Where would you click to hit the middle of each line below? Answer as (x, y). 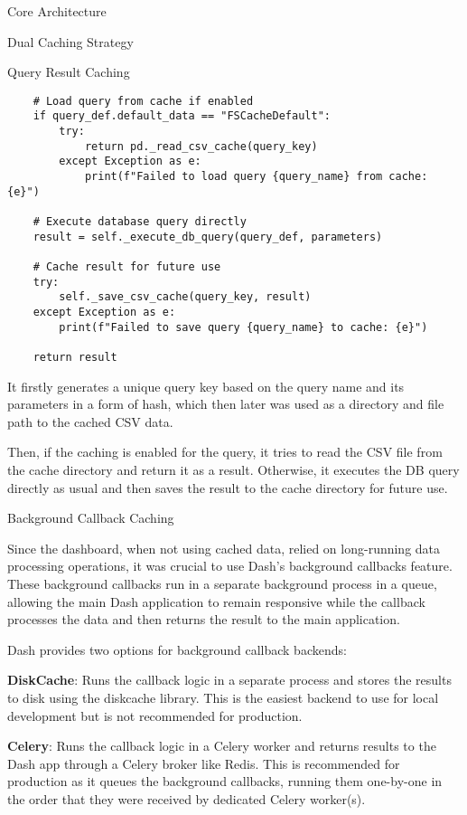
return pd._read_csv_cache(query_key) (201, 146)
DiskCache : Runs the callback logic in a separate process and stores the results (229, 680)
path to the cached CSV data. (90, 421)
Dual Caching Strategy (70, 41)
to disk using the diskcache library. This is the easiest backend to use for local (223, 697)
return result (75, 357)
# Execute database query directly (140, 222)
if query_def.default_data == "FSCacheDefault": (182, 116)
